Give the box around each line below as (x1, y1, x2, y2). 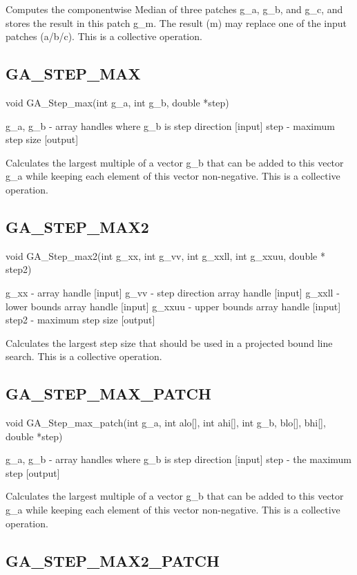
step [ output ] (6, 465, 60, 480)
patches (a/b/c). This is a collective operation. (6, 29, 202, 44)
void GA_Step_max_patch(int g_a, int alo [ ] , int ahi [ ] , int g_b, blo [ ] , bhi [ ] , (6, 415, 326, 430)
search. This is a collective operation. (6, 349, 162, 364)
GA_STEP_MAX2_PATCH (6, 549, 220, 571)
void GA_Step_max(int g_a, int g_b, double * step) (6, 95, 229, 109)
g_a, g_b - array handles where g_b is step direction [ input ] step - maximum (6, 118, 335, 133)
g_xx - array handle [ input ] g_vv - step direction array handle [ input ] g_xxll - (6, 285, 340, 299)
